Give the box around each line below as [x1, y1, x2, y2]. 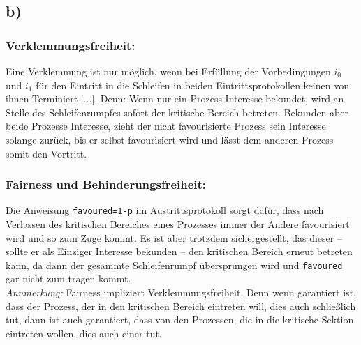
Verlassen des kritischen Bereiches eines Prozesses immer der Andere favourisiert [6, 217, 350, 231]
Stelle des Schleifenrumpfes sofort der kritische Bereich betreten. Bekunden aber [6, 105, 348, 119]
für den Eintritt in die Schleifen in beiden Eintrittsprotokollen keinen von [36, 77, 349, 92]
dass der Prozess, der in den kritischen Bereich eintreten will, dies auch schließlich [6, 298, 356, 313]
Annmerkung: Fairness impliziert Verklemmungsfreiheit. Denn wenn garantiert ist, [6, 285, 356, 300]
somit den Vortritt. [6, 146, 87, 160]
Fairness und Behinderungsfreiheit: [6, 176, 207, 193]
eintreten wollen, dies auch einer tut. [6, 325, 162, 340]
